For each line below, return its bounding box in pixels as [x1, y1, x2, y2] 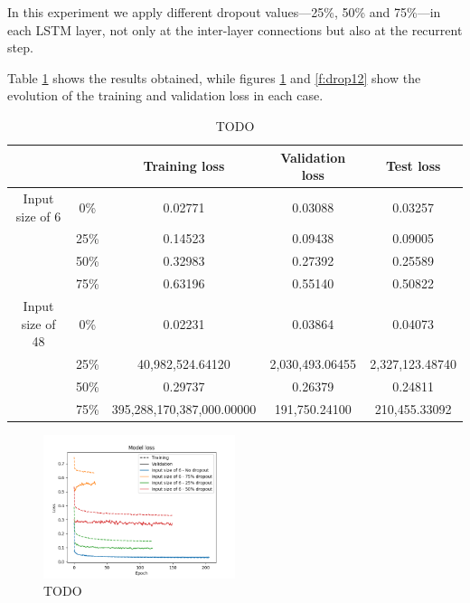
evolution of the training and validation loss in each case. [7, 86, 324, 105]
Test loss [385, 156, 441, 175]
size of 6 [15, 206, 61, 225]
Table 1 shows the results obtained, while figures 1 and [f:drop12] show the [7, 68, 421, 87]
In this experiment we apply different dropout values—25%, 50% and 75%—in [7, 3, 441, 21]
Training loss [143, 156, 225, 175]
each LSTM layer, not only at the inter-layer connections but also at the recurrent [7, 20, 463, 39]
